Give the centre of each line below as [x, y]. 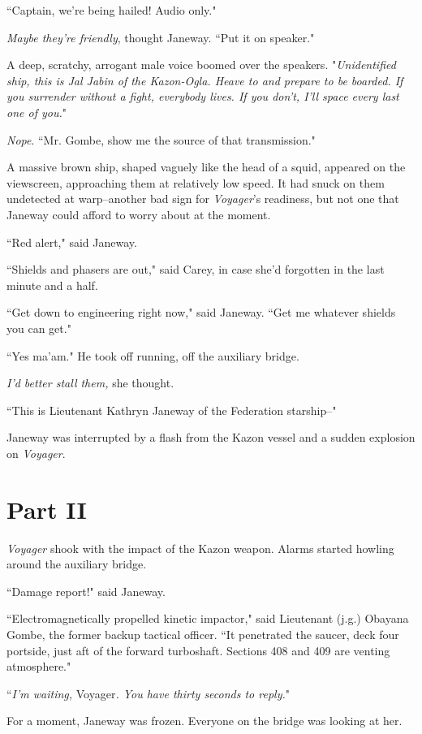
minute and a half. [52, 285]
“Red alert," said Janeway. [72, 242]
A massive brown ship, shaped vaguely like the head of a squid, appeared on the [206, 167]
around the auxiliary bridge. [77, 564]
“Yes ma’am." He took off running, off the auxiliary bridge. [153, 355]
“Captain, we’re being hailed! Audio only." [112, 10]
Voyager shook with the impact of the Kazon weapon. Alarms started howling [200, 548]
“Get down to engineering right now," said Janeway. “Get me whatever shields [201, 312]
